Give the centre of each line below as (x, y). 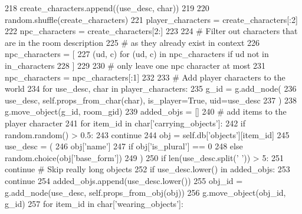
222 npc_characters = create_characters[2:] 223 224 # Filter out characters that (151, 31)
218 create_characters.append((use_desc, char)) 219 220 (107, 8)
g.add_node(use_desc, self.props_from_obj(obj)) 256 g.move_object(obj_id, (145, 192)
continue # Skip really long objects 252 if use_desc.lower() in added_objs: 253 (147, 169)
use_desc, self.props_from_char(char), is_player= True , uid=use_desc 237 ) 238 (151, 100)
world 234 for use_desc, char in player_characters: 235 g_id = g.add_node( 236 (151, 88)
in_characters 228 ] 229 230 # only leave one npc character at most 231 (135, 65)
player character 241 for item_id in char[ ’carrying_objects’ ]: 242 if (125, 123)
